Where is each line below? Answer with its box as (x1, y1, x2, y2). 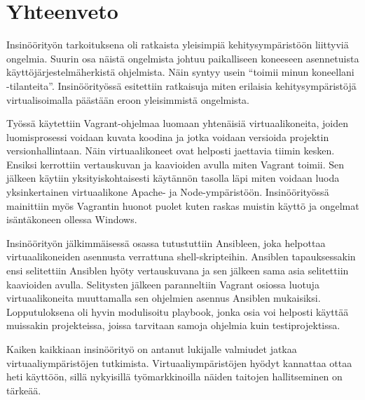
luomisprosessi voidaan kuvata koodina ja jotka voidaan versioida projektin (6, 129, 329, 144)
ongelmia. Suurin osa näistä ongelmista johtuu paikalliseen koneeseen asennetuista (6, 51, 359, 65)
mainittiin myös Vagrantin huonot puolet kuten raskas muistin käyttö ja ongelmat (6, 198, 359, 213)
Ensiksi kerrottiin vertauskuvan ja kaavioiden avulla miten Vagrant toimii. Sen (6, 156, 345, 171)
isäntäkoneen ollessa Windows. (6, 212, 137, 227)
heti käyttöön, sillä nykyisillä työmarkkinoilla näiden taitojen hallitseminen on (6, 369, 343, 384)
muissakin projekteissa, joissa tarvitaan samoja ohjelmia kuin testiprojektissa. (6, 318, 340, 333)
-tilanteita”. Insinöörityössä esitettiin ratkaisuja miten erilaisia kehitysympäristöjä (6, 78, 357, 93)
